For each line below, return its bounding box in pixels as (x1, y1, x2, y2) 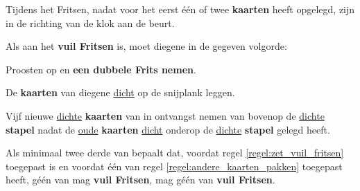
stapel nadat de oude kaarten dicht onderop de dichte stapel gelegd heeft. (6, 122, 330, 136)
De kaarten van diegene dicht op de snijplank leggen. (6, 85, 235, 100)
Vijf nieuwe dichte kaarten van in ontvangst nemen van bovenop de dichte (6, 108, 325, 122)
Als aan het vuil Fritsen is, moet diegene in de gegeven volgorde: (6, 39, 287, 53)
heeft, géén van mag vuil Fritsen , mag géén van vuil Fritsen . (6, 172, 275, 187)
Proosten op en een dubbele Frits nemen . (6, 62, 196, 76)
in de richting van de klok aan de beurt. (6, 15, 175, 30)
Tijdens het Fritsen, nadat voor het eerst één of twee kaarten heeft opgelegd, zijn (6, 2, 355, 16)
